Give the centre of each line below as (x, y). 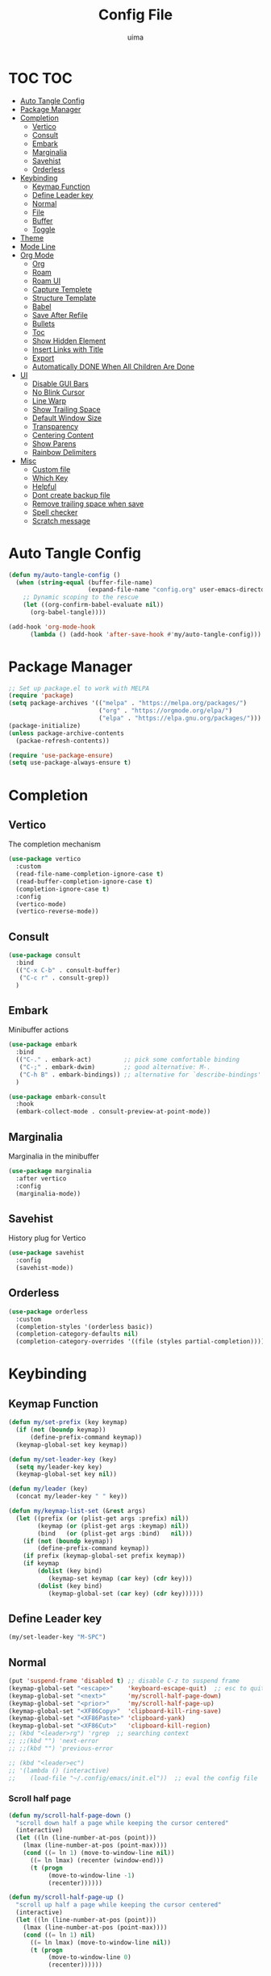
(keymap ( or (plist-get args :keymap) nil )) (113, 1526)
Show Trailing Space (66, 409)
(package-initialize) (45, 725)
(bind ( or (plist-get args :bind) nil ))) (115, 1533)
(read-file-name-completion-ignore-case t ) (90, 874)
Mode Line (38, 246)
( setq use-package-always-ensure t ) (70, 763)
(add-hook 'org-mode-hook (52, 627)
